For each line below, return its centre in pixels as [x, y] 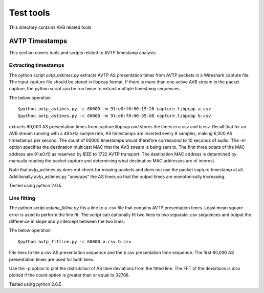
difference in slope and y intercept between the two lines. [67, 221]
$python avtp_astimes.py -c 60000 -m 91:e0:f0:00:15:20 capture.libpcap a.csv [114, 109]
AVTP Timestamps [38, 41]
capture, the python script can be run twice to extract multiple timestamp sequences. [95, 89]
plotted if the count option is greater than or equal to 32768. [69, 275]
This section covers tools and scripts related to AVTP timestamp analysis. [83, 53]
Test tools [30, 13]
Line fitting [22, 198]
